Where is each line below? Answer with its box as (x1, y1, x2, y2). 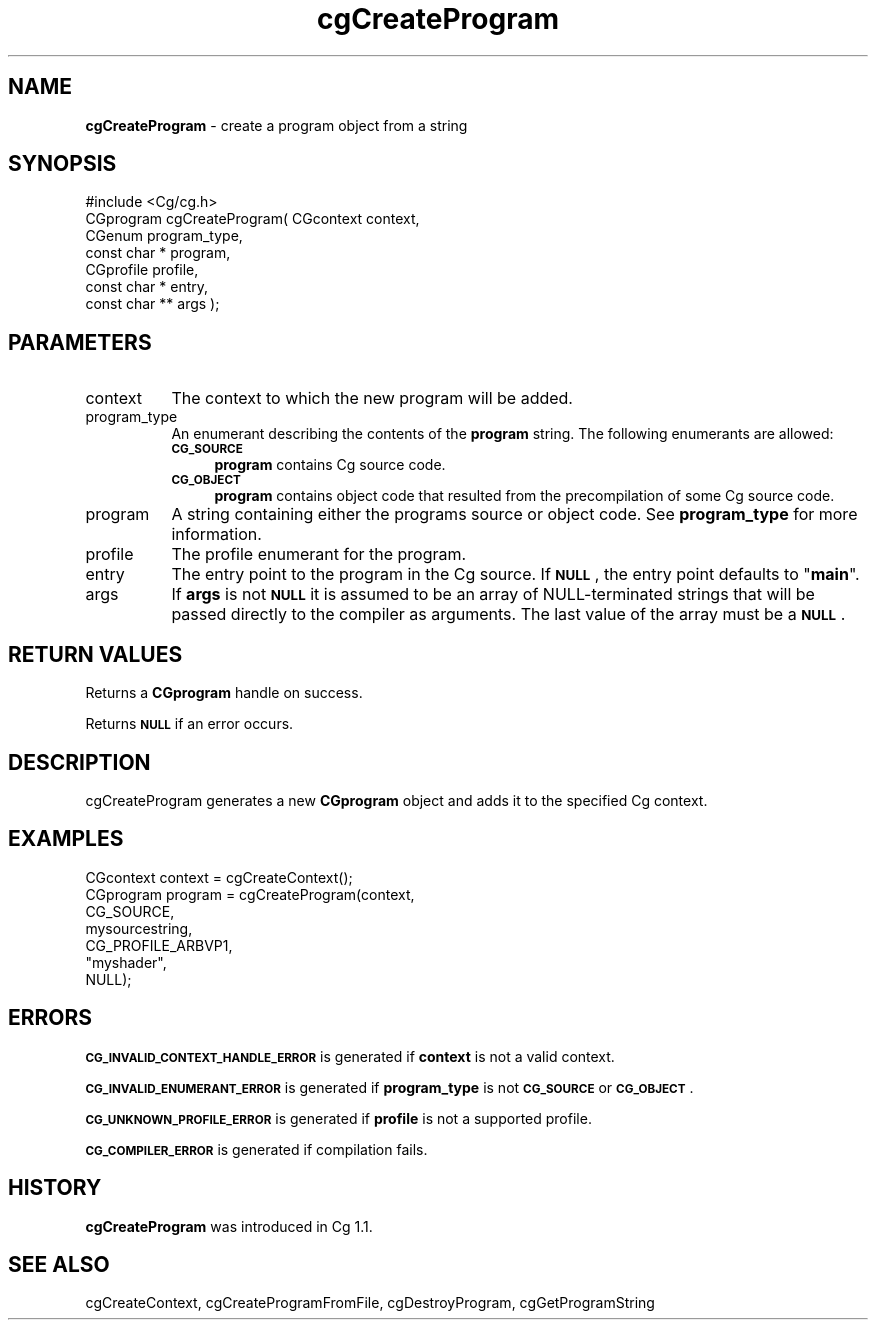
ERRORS (8, 1005, 93, 1031)
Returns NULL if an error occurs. (85, 715, 294, 733)
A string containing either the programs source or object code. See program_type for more (171, 504, 858, 525)
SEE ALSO (8, 1251, 110, 1277)
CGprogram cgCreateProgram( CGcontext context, (85, 210, 420, 228)
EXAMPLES (8, 826, 124, 852)
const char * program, (85, 244, 231, 262)
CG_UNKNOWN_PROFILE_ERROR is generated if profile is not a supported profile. (85, 1109, 592, 1127)
